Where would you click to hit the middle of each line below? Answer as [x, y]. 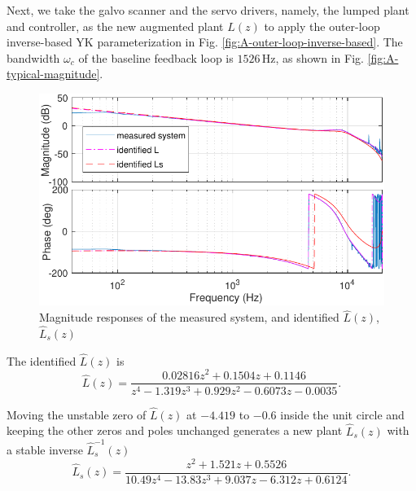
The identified [42, 360]
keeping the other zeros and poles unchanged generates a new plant [175, 430]
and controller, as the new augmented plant [115, 26]
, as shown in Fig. [320, 57]
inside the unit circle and [342, 414]
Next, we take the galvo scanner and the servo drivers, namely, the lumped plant [208, 10]
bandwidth [33, 57]
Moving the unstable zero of [77, 414]
